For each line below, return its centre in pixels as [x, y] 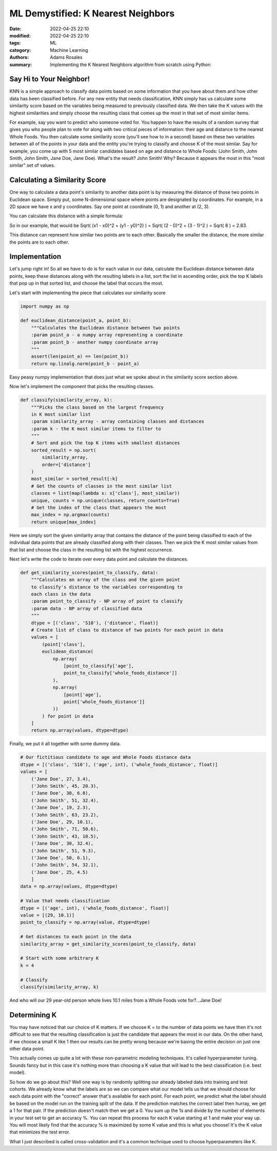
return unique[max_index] [64, 522]
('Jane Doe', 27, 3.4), [61, 779]
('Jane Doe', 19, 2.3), [61, 808]
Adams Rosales [66, 57]
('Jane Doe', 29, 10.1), [62, 822]
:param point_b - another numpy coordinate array [95, 342]
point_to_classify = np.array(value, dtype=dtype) [85, 922]
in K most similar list [61, 414]
